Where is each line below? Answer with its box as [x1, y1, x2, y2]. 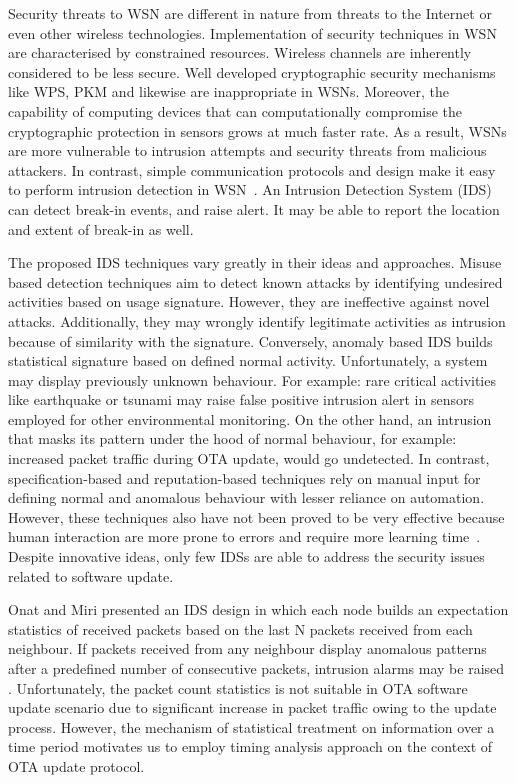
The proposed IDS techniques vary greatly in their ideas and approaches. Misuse [8, 252, 502, 273]
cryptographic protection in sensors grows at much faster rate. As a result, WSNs [8, 120, 507, 141]
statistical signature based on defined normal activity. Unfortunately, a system [8, 350, 488, 371]
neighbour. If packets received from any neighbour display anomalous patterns [8, 638, 487, 659]
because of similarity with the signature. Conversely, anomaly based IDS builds [8, 330, 493, 351]
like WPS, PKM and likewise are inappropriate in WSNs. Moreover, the [8, 81, 449, 102]
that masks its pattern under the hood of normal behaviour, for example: [8, 428, 457, 449]
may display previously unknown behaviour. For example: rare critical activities [8, 369, 496, 390]
